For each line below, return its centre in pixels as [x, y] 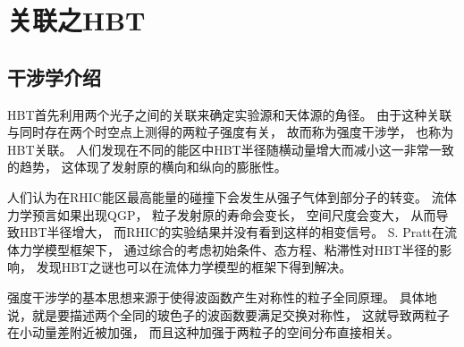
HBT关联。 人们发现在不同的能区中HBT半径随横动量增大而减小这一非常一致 [231, 149]
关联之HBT [76, 20]
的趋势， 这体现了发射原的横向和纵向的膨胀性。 [147, 167]
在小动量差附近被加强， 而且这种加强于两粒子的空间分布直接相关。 [203, 332]
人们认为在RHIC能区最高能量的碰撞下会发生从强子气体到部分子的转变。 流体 [232, 196]
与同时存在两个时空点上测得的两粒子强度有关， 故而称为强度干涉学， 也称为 [231, 132]
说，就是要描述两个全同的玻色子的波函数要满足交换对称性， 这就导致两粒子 [228, 314]
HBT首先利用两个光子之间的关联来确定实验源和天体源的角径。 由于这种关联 [230, 114]
